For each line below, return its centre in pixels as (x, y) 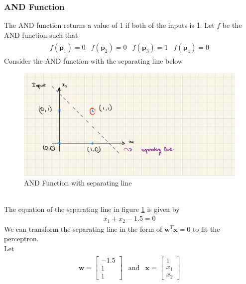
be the (232, 25)
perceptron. (21, 238)
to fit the (206, 229)
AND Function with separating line (78, 183)
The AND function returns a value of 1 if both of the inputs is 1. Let (109, 25)
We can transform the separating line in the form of (83, 229)
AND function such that (41, 35)
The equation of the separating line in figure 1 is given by (92, 209)
